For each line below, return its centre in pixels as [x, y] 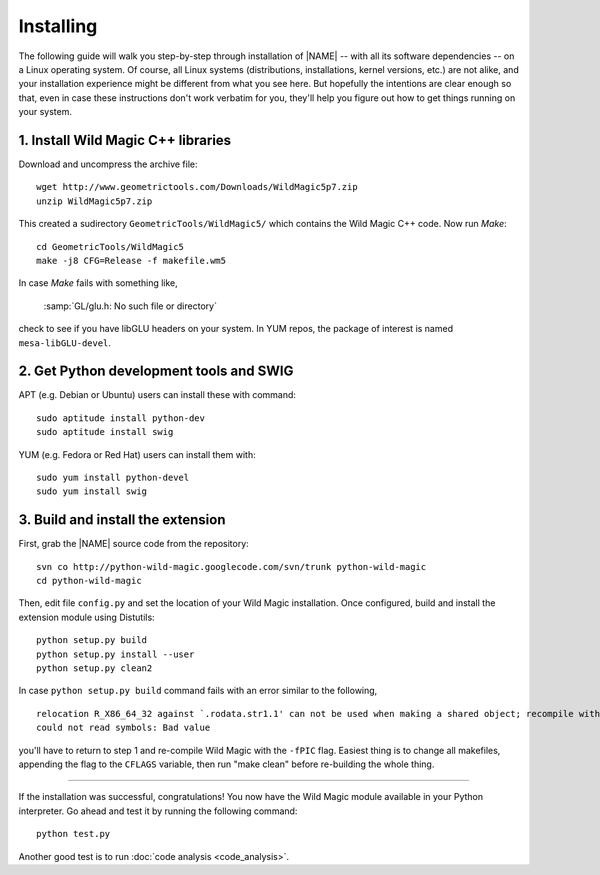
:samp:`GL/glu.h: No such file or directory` [130, 306]
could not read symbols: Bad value [123, 728]
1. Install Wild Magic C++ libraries [125, 140]
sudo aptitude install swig [105, 432]
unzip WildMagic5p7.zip [94, 201]
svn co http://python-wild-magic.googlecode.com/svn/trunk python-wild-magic [231, 566]
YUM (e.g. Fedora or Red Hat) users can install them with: [137, 454]
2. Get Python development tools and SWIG [156, 371]
